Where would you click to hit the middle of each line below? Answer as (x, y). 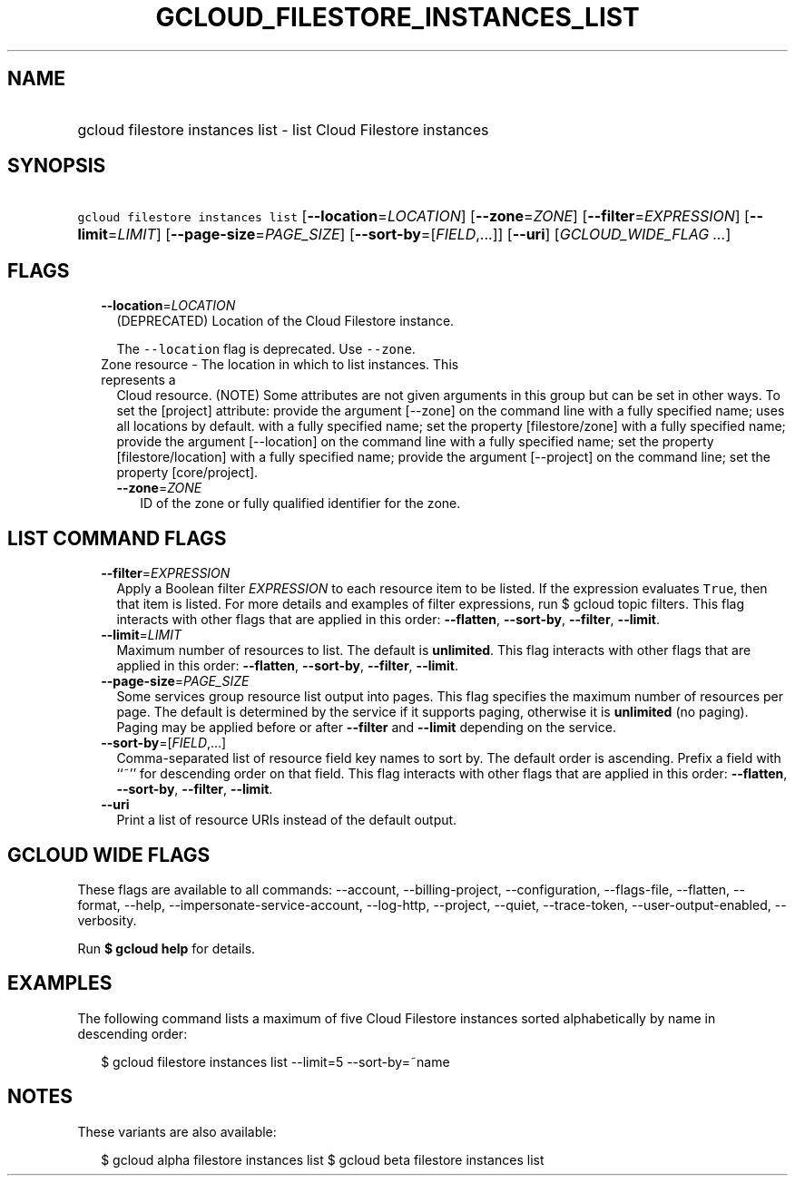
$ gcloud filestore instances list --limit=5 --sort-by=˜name (275, 1061)
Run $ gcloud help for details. (167, 948)
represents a (138, 380)
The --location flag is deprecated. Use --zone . (266, 349)
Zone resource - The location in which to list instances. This (280, 365)
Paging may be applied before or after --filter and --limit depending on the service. (366, 728)
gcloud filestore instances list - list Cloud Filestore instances (283, 129)
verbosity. (107, 920)
